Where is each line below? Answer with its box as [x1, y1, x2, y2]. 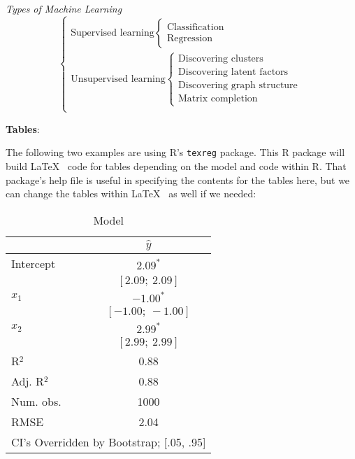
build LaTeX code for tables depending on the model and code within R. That [6, 159, 347, 174]
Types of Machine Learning [6, 1, 122, 15]
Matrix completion [178, 94, 258, 104]
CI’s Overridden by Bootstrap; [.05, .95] [11, 434, 206, 451]
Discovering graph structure [178, 80, 298, 91]
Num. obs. [11, 393, 61, 410]
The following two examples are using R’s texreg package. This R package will [6, 145, 345, 160]
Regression [166, 33, 212, 43]
